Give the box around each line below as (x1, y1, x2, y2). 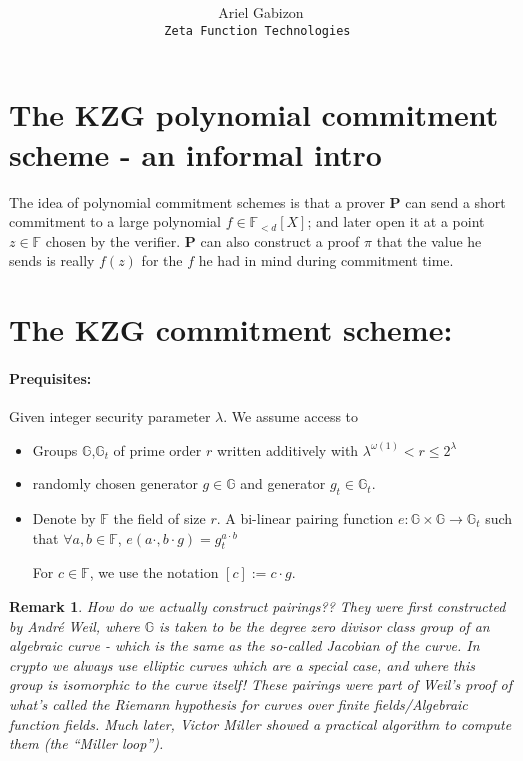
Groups (32, 439, 78, 460)
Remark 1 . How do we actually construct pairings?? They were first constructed (9, 596, 506, 617)
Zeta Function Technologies (164, 23, 351, 38)
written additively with (216, 439, 359, 460)
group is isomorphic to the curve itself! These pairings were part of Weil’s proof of (9, 674, 513, 695)
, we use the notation (89, 562, 219, 583)
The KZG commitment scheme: (9, 309, 453, 350)
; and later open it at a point (307, 211, 485, 232)
